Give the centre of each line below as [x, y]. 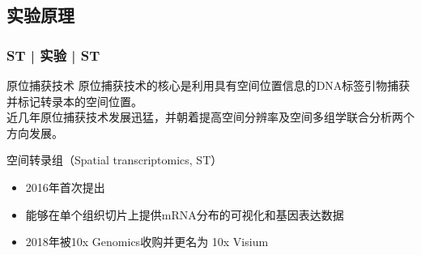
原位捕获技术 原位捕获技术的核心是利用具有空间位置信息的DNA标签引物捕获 [208, 85]
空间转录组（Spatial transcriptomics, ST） [115, 160]
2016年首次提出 [65, 187]
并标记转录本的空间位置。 [74, 101]
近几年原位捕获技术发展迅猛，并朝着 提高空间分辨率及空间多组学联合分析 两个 [210, 117]
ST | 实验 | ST [53, 55]
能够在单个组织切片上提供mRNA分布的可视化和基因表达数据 [185, 214]
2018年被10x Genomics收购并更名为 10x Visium [147, 242]
